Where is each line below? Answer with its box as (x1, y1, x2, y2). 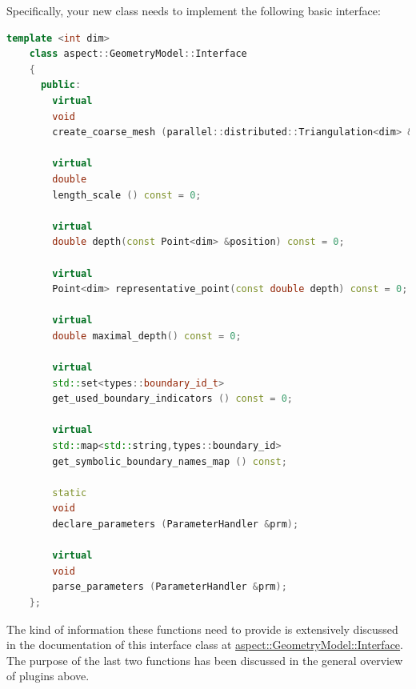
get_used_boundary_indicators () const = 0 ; (52, 393, 294, 405)
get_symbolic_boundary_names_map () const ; (52, 455, 287, 467)
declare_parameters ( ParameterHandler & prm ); (52, 519, 299, 530)
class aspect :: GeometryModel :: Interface (29, 48, 247, 60)
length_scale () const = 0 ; (52, 189, 202, 201)
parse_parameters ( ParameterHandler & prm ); (52, 581, 287, 593)
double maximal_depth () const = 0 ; (52, 330, 242, 342)
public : (40, 79, 82, 91)
